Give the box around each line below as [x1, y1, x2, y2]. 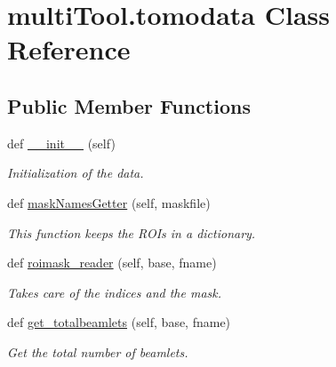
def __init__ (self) [7, 133, 116, 152]
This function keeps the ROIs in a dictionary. [7, 223, 256, 242]
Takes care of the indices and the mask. [7, 283, 221, 301]
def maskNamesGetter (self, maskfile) [7, 193, 211, 211]
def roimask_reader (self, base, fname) [7, 253, 217, 272]
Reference [7, 31, 131, 68]
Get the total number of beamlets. [7, 342, 188, 361]
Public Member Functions [7, 92, 251, 119]
